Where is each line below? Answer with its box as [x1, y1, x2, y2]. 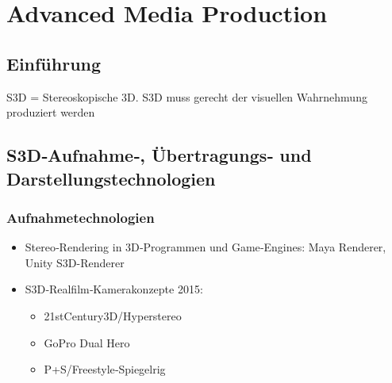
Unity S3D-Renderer [25, 254, 125, 270]
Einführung [6, 51, 102, 75]
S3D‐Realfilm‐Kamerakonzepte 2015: [25, 281, 203, 297]
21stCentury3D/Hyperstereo [44, 307, 182, 324]
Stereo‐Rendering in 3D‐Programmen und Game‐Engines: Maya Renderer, [25, 239, 386, 255]
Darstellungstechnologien [6, 166, 216, 190]
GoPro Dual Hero [44, 334, 130, 350]
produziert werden [6, 104, 95, 121]
